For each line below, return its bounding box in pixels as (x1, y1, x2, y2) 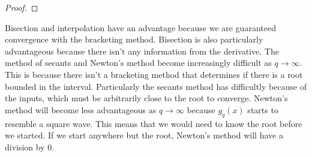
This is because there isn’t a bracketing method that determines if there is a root (5, 68, 303, 80)
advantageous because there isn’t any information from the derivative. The (5, 44, 279, 57)
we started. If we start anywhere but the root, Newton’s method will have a (5, 129, 283, 141)
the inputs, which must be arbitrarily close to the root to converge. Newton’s (5, 92, 288, 104)
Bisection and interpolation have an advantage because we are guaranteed (5, 21, 276, 34)
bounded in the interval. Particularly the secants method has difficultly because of (5, 80, 307, 92)
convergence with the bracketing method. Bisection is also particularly (5, 33, 263, 46)
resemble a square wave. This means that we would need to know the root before (5, 117, 302, 129)
